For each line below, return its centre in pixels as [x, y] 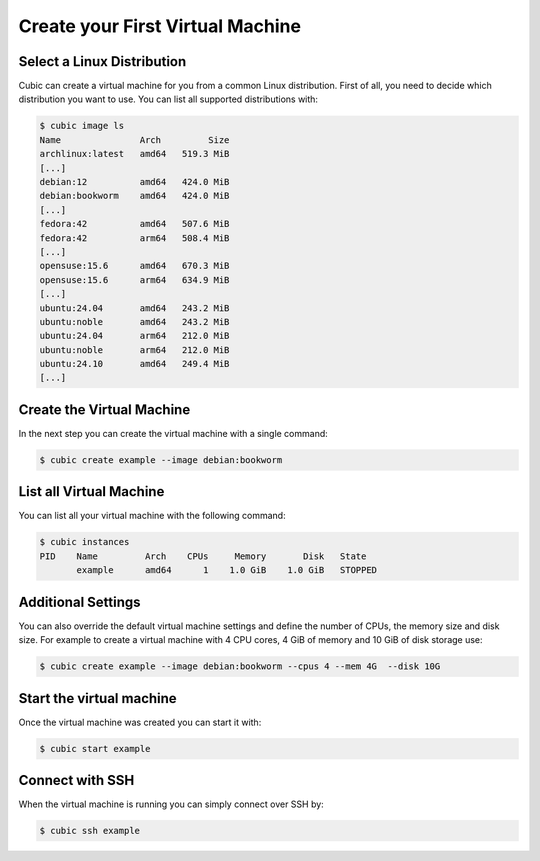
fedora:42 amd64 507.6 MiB [134, 224]
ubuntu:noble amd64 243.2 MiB [134, 321]
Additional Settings [79, 601]
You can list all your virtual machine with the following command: [152, 516]
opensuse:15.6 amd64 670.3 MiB [134, 266]
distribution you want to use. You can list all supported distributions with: [168, 99]
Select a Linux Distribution [102, 61]
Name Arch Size [134, 139]
